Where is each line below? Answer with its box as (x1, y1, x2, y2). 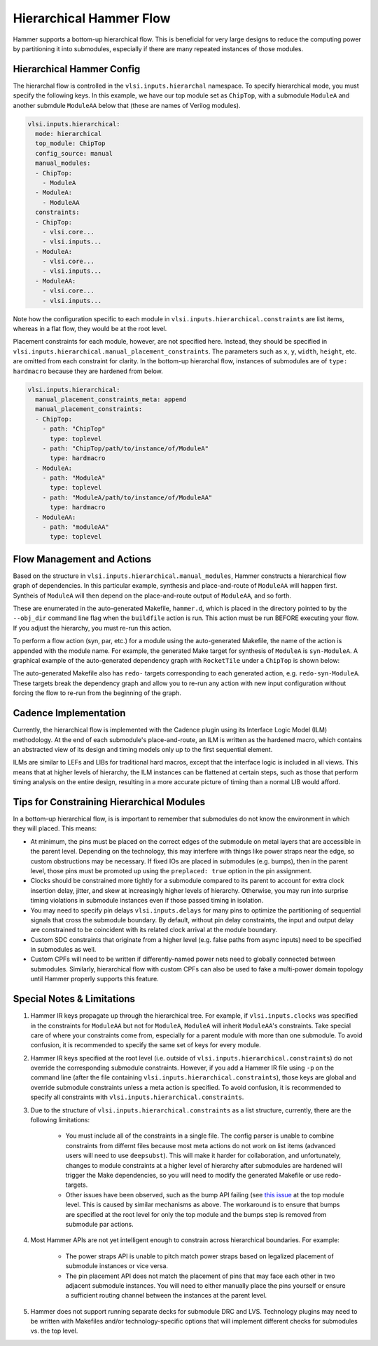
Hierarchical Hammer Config (13, 63, 141, 75)
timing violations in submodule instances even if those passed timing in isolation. (30, 896, 264, 905)
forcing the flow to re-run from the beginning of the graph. (13, 689, 181, 697)
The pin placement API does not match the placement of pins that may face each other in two (65, 1272, 335, 1280)
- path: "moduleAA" (42, 523, 110, 531)
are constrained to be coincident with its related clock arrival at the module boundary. (30, 926, 278, 934)
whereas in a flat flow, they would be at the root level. (13, 325, 167, 333)
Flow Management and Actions (13, 553, 152, 565)
